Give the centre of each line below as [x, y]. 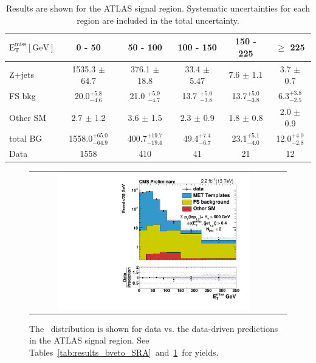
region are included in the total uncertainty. [158, 20]
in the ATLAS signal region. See [89, 340]
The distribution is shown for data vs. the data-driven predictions [154, 328]
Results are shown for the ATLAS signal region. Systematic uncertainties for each [158, 8]
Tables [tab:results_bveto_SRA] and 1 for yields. [124, 352]
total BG [26, 138]
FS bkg [22, 96]
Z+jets [22, 74]
